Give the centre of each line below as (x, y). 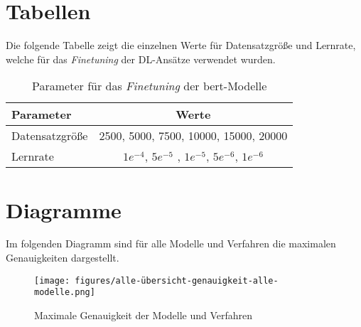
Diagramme (64, 209)
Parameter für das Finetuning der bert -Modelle (150, 86)
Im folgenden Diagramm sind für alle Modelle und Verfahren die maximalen (171, 243)
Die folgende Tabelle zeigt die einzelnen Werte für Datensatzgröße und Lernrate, (181, 45)
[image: (52, 280)
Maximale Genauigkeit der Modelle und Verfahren (144, 315)
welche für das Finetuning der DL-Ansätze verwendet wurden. (141, 59)
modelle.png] (65, 293)
